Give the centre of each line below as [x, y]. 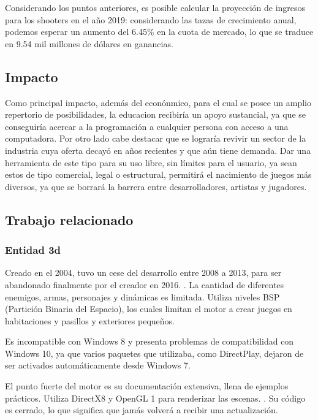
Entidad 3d [33, 250]
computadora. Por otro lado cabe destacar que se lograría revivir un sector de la [156, 138]
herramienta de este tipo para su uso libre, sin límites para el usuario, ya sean [151, 162]
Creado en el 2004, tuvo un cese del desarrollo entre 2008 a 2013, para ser [143, 273]
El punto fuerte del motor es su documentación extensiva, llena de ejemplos [147, 386]
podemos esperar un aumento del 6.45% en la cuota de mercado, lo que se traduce [159, 32]
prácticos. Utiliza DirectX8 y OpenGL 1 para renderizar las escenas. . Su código [155, 398]
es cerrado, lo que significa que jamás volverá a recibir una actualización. [142, 410]
